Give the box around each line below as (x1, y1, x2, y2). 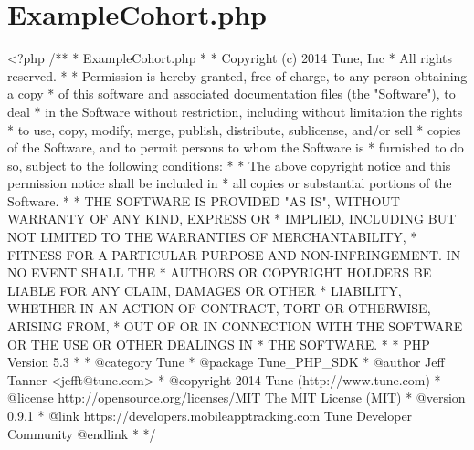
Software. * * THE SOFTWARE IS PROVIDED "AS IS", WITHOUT (7, 191, 400, 210)
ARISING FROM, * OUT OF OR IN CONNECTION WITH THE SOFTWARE (7, 317, 463, 336)
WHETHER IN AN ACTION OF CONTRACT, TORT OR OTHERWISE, (7, 298, 431, 318)
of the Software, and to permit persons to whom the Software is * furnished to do (7, 138, 464, 157)
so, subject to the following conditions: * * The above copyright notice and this (7, 155, 451, 174)
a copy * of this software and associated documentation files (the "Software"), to (7, 84, 456, 103)
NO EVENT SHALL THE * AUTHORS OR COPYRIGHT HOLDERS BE (7, 263, 432, 282)
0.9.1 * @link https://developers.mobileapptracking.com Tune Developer (7, 406, 413, 424)
